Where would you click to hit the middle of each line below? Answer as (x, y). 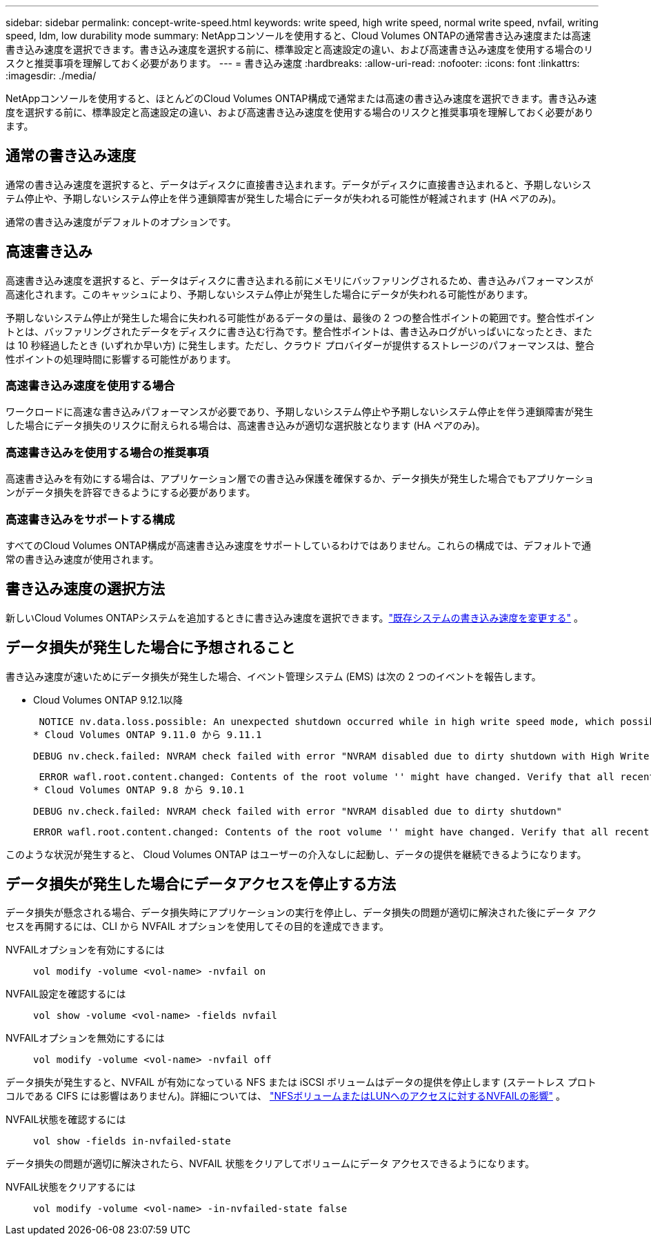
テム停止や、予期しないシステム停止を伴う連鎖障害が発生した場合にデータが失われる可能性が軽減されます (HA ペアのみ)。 (284, 198)
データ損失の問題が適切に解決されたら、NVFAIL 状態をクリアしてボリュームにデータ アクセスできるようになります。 (270, 1164)
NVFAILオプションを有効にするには (85, 950)
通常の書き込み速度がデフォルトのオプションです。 (121, 221)
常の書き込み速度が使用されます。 (82, 559)
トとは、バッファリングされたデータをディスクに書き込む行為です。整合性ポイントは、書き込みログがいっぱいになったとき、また (299, 331)
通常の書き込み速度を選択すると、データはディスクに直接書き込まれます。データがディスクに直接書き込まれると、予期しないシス (299, 184)
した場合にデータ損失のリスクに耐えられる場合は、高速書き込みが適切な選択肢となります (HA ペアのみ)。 (246, 426)
